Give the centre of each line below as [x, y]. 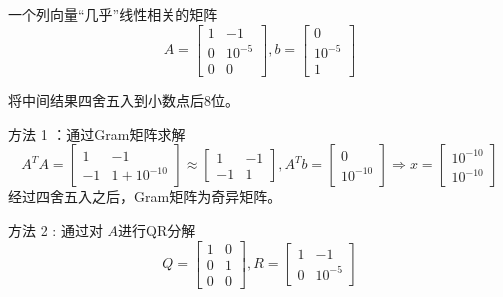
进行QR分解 [157, 229]
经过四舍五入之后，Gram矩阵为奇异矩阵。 [145, 196]
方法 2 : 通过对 [55, 229]
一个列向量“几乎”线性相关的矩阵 [113, 14]
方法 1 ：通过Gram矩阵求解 [97, 133]
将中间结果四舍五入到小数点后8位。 [123, 100]
